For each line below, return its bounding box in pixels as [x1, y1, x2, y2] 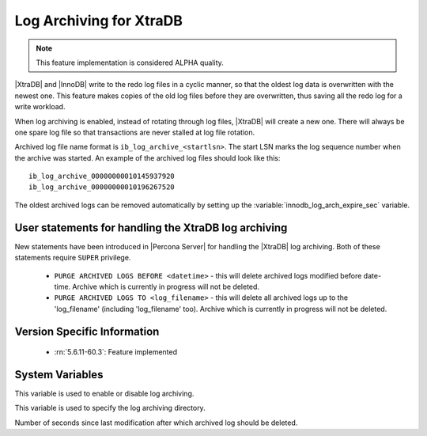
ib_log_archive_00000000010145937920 [28, 172, 176, 181]
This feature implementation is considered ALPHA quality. [36, 58, 225, 67]
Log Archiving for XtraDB [14, 12, 183, 29]
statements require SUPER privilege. [14, 253, 131, 263]
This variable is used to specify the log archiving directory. [14, 404, 206, 413]
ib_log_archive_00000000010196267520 [28, 183, 176, 191]
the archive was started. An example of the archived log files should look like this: [14, 153, 281, 162]
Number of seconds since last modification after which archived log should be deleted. [14, 418, 298, 427]
